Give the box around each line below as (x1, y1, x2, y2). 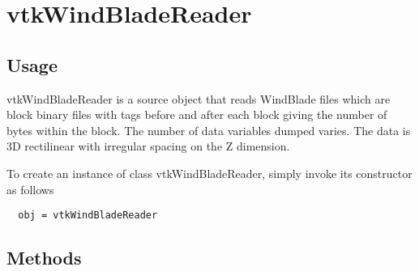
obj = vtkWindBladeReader (18, 210, 158, 222)
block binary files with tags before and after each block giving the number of (6, 106, 387, 123)
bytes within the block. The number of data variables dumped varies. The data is (6, 121, 411, 138)
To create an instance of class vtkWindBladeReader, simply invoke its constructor (6, 164, 413, 181)
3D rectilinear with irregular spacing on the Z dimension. (6, 138, 290, 155)
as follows (6, 180, 54, 197)
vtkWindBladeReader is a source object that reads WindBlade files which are (6, 90, 391, 107)
